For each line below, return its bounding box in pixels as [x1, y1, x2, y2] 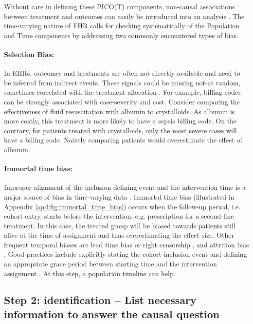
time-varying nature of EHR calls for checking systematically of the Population [4, 20, 239, 31]
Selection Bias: [4, 49, 54, 59]
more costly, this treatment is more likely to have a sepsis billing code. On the [4, 116, 237, 126]
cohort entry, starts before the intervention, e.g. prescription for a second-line [4, 211, 234, 221]
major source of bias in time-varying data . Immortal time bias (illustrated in [4, 191, 235, 202]
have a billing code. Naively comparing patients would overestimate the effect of [4, 135, 242, 145]
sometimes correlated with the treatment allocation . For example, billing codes [4, 87, 241, 97]
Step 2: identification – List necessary [4, 292, 197, 307]
